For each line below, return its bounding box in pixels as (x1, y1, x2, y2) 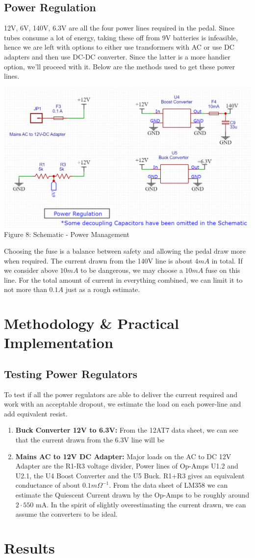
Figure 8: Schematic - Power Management (4, 229, 129, 239)
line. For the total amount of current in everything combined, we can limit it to (4, 274, 243, 285)
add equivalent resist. (4, 408, 68, 418)
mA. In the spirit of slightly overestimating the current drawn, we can (36, 499, 246, 509)
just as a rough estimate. (65, 284, 140, 294)
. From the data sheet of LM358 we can (109, 480, 228, 490)
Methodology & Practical (4, 313, 179, 333)
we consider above (4, 265, 58, 275)
